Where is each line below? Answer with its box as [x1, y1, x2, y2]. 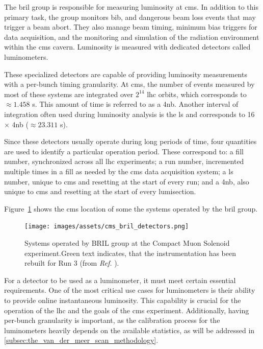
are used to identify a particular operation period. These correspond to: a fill [4, 146, 244, 156]
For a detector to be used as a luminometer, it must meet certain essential [4, 274, 236, 285]
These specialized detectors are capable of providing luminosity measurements [4, 68, 247, 79]
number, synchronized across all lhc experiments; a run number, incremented [4, 156, 244, 167]
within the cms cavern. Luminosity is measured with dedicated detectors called [4, 41, 251, 52]
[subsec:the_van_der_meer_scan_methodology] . [4, 335, 159, 345]
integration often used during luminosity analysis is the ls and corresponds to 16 [4, 108, 255, 119]
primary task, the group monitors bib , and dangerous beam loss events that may [4, 11, 256, 22]
